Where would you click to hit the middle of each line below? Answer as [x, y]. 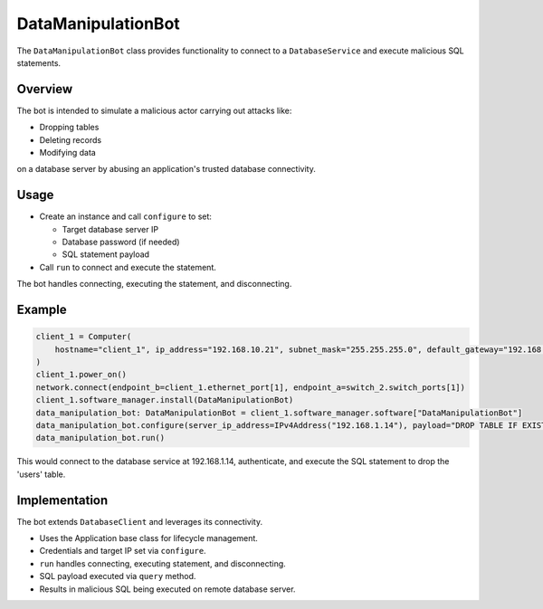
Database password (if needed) [121, 242]
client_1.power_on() [81, 375]
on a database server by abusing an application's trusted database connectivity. [166, 169]
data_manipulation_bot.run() [100, 438]
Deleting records [71, 139]
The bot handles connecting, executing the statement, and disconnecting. [154, 284]
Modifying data [68, 153]
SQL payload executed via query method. [118, 576]
